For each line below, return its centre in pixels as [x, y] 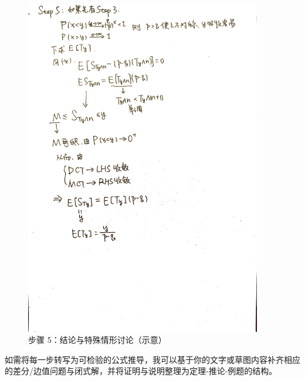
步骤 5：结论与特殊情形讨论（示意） [97, 340]
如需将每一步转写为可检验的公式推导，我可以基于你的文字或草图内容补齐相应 [152, 359]
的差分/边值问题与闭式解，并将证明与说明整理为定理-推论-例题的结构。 [141, 371]
